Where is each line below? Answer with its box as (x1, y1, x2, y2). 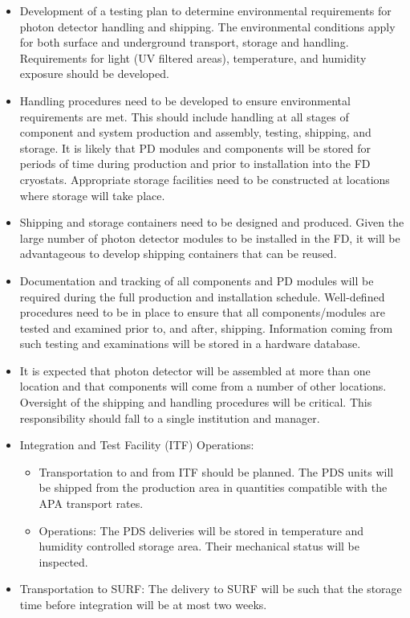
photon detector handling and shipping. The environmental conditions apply (19, 18, 396, 35)
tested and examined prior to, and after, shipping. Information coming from (19, 319, 393, 336)
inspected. (39, 553, 88, 570)
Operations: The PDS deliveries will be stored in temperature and (39, 522, 364, 538)
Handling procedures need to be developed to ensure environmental (19, 92, 351, 108)
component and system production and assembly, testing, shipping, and (19, 124, 371, 141)
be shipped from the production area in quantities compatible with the (39, 479, 388, 496)
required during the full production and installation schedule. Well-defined (19, 288, 385, 305)
